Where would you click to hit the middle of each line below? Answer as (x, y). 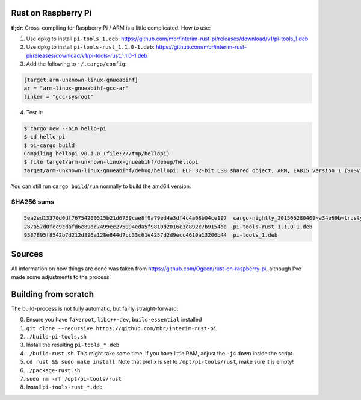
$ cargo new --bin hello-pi (65, 128)
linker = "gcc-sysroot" (59, 97)
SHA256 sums (32, 202)
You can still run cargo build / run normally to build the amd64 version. (101, 186)
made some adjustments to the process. (61, 277)
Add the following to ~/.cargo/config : (76, 64)
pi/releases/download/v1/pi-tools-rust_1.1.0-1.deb (87, 55)
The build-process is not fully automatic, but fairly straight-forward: (95, 308)
